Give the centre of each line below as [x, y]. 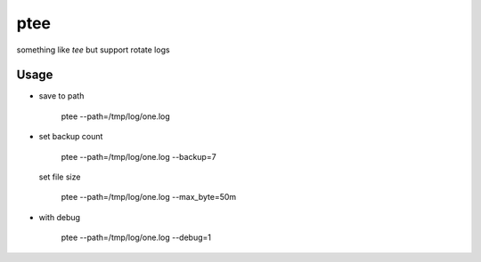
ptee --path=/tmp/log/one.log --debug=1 [136, 238]
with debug [59, 217]
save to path [61, 96]
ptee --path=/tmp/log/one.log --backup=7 [139, 156]
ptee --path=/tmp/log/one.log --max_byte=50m [149, 197]
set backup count [71, 137]
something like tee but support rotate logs [93, 50]
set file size [60, 177]
